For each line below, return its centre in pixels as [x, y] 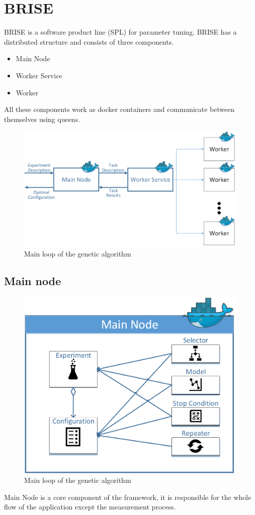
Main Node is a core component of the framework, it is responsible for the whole [128, 497]
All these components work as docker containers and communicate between [119, 109]
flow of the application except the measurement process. [90, 507]
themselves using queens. [42, 119]
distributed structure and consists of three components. [89, 41]
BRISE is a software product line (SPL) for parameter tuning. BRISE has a [120, 32]
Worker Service [39, 75]
